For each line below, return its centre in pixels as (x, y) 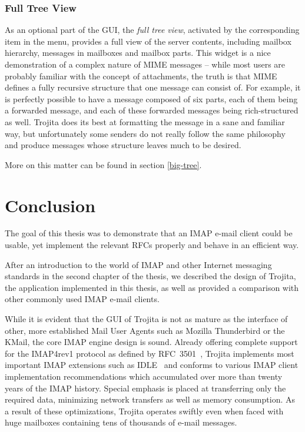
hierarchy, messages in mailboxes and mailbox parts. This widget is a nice (138, 53)
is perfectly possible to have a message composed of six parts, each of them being (151, 98)
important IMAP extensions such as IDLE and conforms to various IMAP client (152, 365)
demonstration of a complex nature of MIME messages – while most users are (145, 64)
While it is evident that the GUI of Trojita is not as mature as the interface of (146, 319)
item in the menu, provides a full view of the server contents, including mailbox (148, 41)
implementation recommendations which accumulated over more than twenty (144, 376)
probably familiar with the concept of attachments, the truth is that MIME (141, 76)
